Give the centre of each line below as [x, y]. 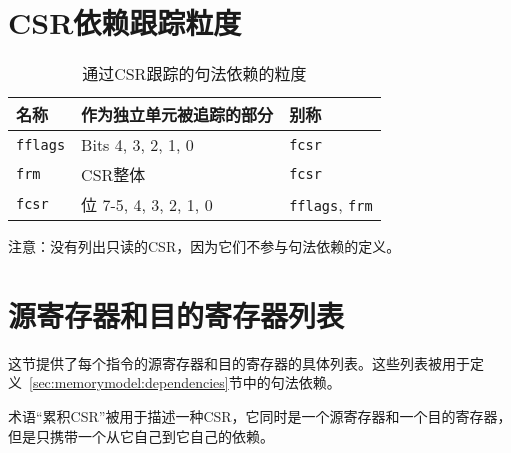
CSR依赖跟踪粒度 [125, 22]
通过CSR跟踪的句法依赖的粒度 [194, 74]
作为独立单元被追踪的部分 [177, 115]
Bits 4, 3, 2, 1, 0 [137, 145]
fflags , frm [331, 204]
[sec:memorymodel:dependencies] [129, 382]
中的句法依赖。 [291, 382]
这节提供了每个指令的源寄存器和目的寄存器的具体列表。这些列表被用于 [239, 362]
